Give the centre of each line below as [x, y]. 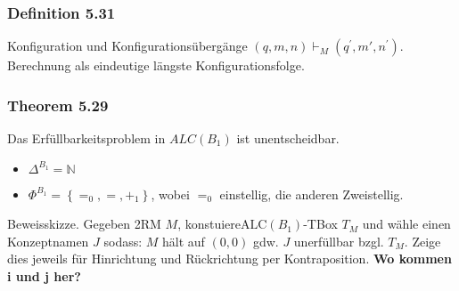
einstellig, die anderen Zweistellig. [311, 194]
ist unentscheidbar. [288, 138]
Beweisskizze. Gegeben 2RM [84, 224]
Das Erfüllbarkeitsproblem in [86, 138]
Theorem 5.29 [58, 105]
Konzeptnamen [48, 241]
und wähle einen [406, 224]
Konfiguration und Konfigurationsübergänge [127, 46]
